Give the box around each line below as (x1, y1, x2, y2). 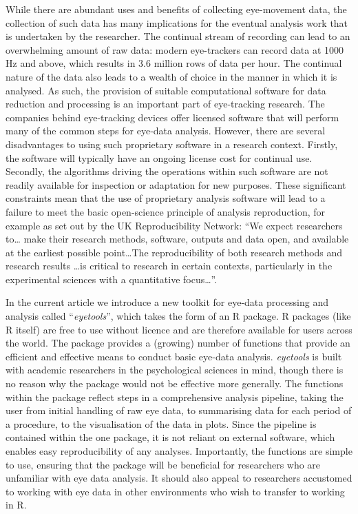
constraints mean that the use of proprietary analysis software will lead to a (6, 191, 326, 205)
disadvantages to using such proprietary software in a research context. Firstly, (6, 136, 338, 151)
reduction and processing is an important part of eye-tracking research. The (6, 96, 325, 111)
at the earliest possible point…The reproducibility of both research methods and (6, 245, 343, 259)
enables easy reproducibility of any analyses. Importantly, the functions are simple (6, 444, 352, 458)
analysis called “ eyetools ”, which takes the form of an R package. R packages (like (6, 309, 351, 323)
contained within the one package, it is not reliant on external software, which (6, 430, 335, 444)
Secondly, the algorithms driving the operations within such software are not (6, 164, 328, 178)
